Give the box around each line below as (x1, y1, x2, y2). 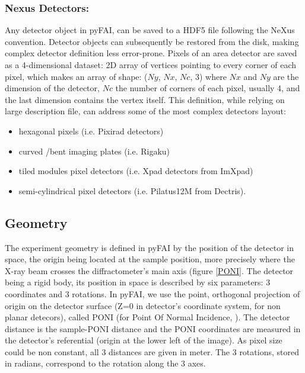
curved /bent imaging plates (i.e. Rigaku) (18, 144, 170, 157)
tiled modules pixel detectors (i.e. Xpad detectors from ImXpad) (18, 165, 253, 177)
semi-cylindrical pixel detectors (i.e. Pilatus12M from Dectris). (18, 184, 246, 197)
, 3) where (190, 70, 227, 82)
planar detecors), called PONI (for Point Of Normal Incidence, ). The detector (5, 311, 290, 323)
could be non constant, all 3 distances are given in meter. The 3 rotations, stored (5, 345, 299, 358)
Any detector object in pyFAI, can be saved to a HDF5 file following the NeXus (5, 24, 295, 36)
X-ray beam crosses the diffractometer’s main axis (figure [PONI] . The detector (5, 264, 294, 276)
